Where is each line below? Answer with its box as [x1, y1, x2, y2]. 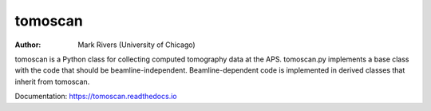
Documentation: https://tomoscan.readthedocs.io [14, 92, 177, 101]
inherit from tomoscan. [14, 77, 90, 86]
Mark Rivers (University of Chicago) [77, 40, 196, 50]
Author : [14, 40, 42, 50]
